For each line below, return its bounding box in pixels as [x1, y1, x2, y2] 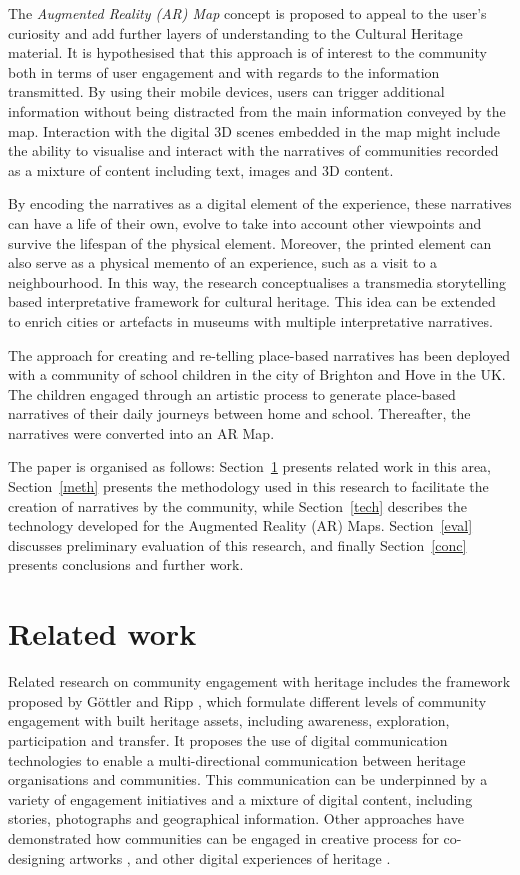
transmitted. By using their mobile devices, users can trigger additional [8, 81, 445, 102]
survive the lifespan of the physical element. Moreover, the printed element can [8, 232, 492, 253]
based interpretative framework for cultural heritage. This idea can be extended [8, 291, 496, 312]
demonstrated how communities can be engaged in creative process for [8, 827, 439, 848]
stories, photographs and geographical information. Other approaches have [8, 808, 464, 829]
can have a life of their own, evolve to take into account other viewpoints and [8, 212, 482, 233]
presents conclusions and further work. [8, 554, 244, 575]
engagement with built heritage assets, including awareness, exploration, [8, 710, 450, 731]
